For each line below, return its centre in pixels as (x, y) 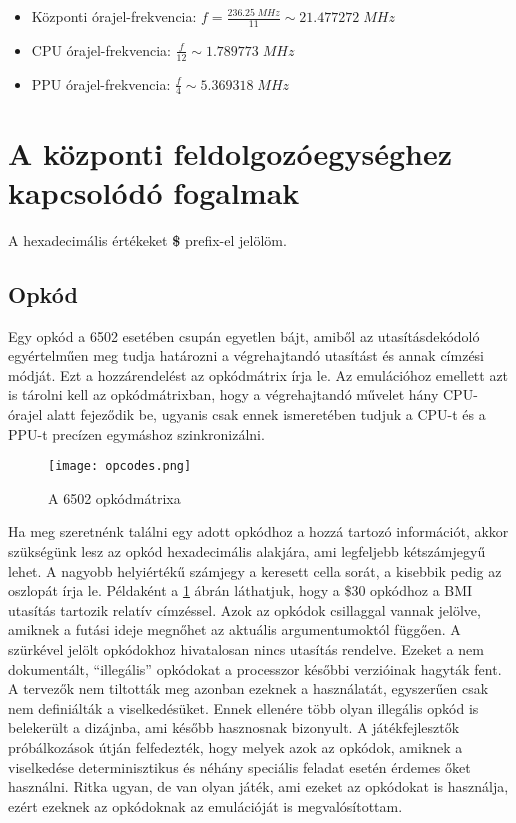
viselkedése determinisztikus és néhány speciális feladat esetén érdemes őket (239, 766)
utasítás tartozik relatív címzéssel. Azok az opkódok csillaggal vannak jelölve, (244, 609)
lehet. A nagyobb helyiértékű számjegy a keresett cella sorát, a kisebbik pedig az (255, 570)
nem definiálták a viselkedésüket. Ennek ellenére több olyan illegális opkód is (243, 707)
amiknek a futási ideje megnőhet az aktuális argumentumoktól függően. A (234, 629)
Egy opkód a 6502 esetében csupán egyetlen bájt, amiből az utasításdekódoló (244, 335)
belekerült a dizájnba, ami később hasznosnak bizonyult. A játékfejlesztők (234, 727)
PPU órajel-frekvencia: (101, 83)
